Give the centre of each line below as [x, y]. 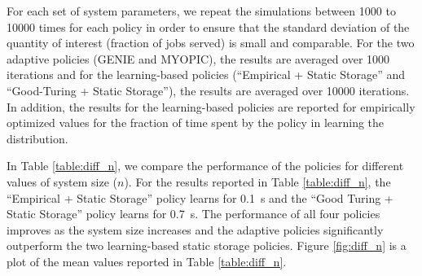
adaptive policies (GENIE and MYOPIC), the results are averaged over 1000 [198, 58]
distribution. [37, 138]
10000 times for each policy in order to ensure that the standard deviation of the [208, 26]
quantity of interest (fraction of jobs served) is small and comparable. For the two [211, 43]
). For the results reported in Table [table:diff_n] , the [257, 181]
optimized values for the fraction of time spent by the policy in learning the [196, 123]
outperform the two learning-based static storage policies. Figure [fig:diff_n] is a [207, 245]
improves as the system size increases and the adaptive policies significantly [195, 229]
